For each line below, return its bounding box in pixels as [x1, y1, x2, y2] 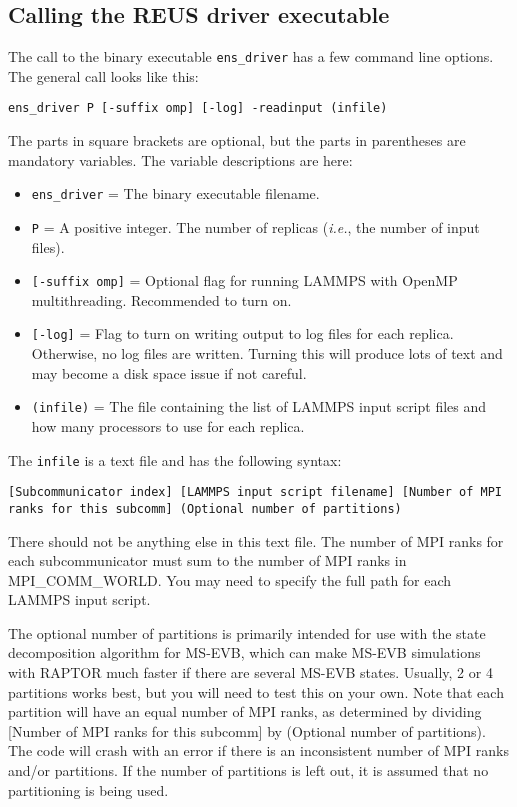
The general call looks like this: [8, 65, 199, 86]
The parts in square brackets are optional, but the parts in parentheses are [8, 130, 466, 151]
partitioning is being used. [8, 779, 169, 800]
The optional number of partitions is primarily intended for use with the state [8, 622, 486, 643]
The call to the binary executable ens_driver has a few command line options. [8, 46, 494, 67]
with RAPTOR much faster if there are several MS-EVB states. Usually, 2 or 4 [8, 662, 493, 683]
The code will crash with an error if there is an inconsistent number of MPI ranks [8, 740, 509, 761]
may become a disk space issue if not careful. [31, 362, 307, 383]
